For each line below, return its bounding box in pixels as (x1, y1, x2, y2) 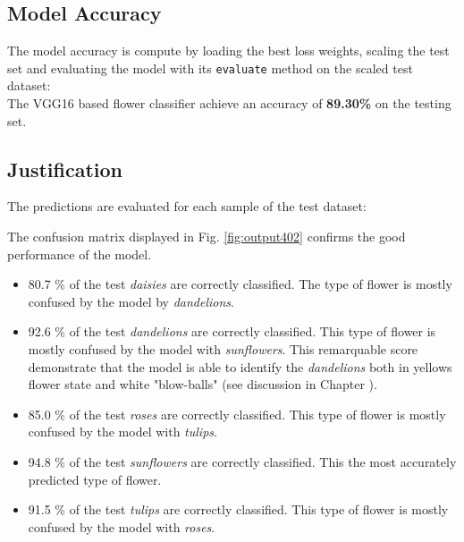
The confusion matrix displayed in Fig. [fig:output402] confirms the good (7, 227, 406, 246)
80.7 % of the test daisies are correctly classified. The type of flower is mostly (28, 275, 452, 293)
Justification (7, 155, 122, 182)
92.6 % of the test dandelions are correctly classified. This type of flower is (28, 322, 436, 341)
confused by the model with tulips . (28, 422, 217, 441)
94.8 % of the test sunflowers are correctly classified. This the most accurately (28, 452, 457, 470)
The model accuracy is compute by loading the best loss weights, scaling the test (7, 41, 450, 60)
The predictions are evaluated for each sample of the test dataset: (7, 197, 367, 216)
